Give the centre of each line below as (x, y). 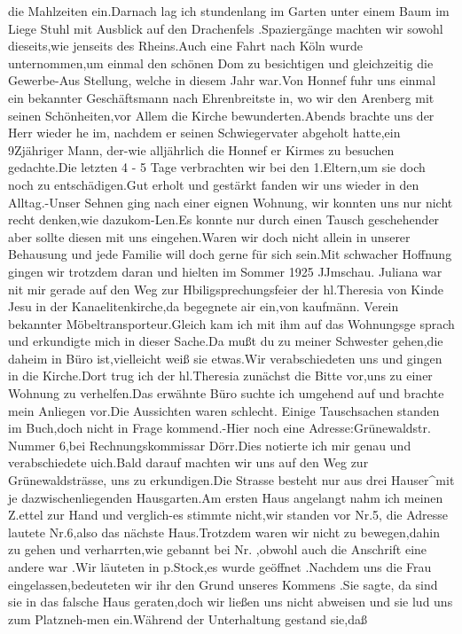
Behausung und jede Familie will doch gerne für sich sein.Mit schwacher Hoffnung (230, 254)
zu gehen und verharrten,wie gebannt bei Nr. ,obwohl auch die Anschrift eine (218, 549)
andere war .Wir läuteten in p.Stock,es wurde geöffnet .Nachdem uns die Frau (220, 567)
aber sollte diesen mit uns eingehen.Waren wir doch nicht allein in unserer (209, 236)
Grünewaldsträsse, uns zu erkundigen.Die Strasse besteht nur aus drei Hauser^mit (231, 480)
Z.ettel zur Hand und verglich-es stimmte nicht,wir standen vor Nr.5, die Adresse (228, 515)
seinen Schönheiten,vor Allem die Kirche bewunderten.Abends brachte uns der (221, 115)
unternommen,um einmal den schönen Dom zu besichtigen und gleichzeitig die (221, 63)
